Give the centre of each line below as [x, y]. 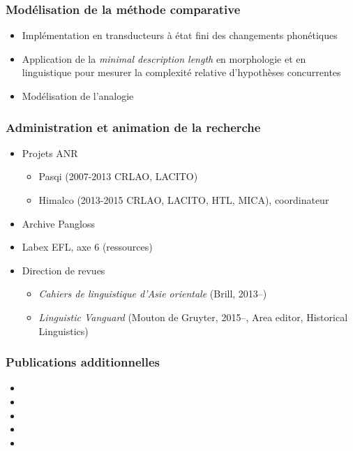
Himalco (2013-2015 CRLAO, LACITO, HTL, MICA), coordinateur [184, 200]
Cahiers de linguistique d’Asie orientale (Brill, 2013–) [153, 294]
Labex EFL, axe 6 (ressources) [87, 247]
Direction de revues [63, 270]
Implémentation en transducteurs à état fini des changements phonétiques [180, 35]
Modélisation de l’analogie [78, 96]
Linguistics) [63, 331]
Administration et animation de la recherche [133, 127]
